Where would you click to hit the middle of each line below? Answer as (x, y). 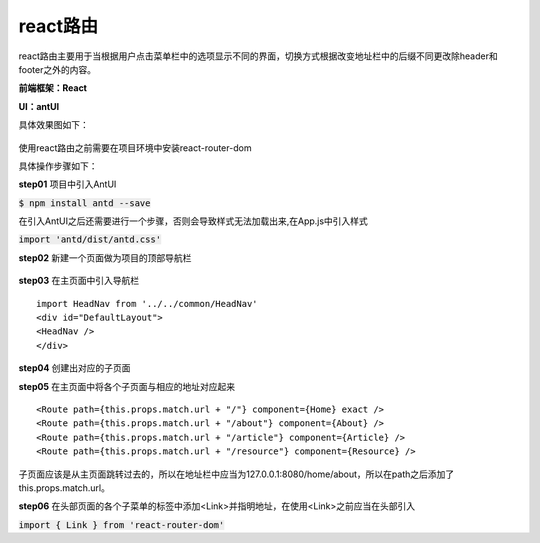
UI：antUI (39, 106)
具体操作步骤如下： (58, 166)
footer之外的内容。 (57, 69)
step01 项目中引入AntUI (67, 184)
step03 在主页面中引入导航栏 (79, 281)
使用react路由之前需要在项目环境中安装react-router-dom (135, 147)
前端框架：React (52, 88)
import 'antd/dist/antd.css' (90, 239)
